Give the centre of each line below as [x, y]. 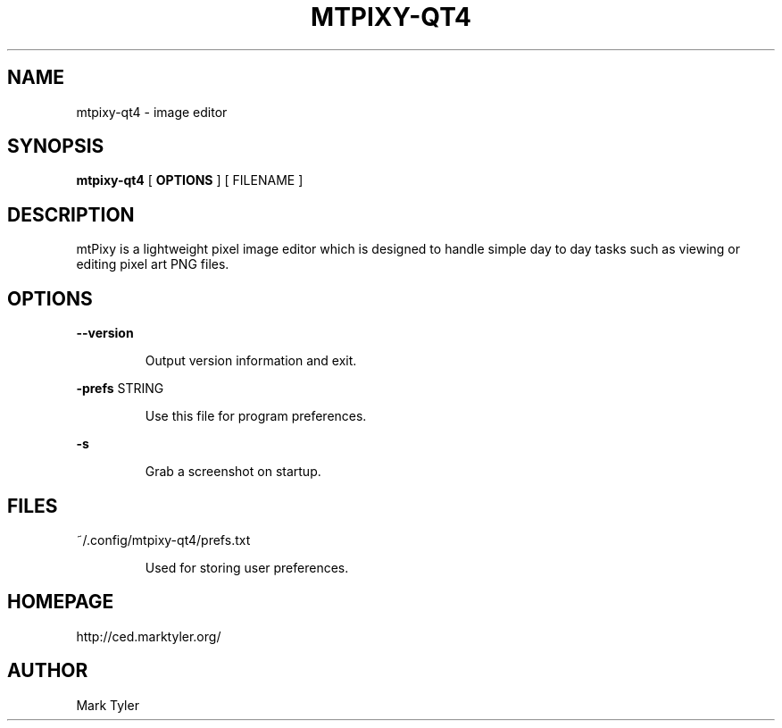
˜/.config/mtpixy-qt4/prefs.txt [163, 540]
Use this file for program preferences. [256, 416]
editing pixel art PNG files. [153, 264]
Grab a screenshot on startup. [233, 472]
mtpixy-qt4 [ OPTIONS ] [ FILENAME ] [190, 180]
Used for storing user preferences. [247, 567]
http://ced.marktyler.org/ [149, 636]
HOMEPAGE [61, 602]
